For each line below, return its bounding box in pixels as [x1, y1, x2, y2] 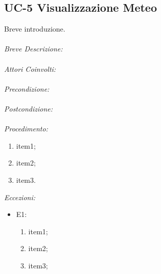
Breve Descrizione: [4, 43, 63, 54]
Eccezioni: [4, 191, 36, 202]
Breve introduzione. [4, 23, 65, 34]
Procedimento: [4, 123, 48, 134]
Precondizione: [4, 83, 50, 94]
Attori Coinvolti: [4, 63, 56, 74]
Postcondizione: [4, 103, 53, 114]
